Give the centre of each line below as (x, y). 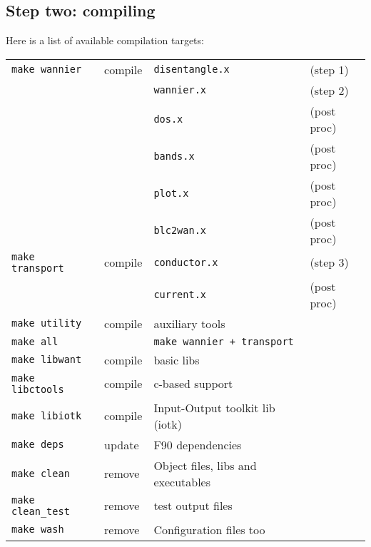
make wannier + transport (224, 341)
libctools (38, 389)
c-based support (193, 384)
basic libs (177, 359)
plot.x (171, 193)
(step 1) (329, 69)
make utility (47, 323)
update (122, 444)
